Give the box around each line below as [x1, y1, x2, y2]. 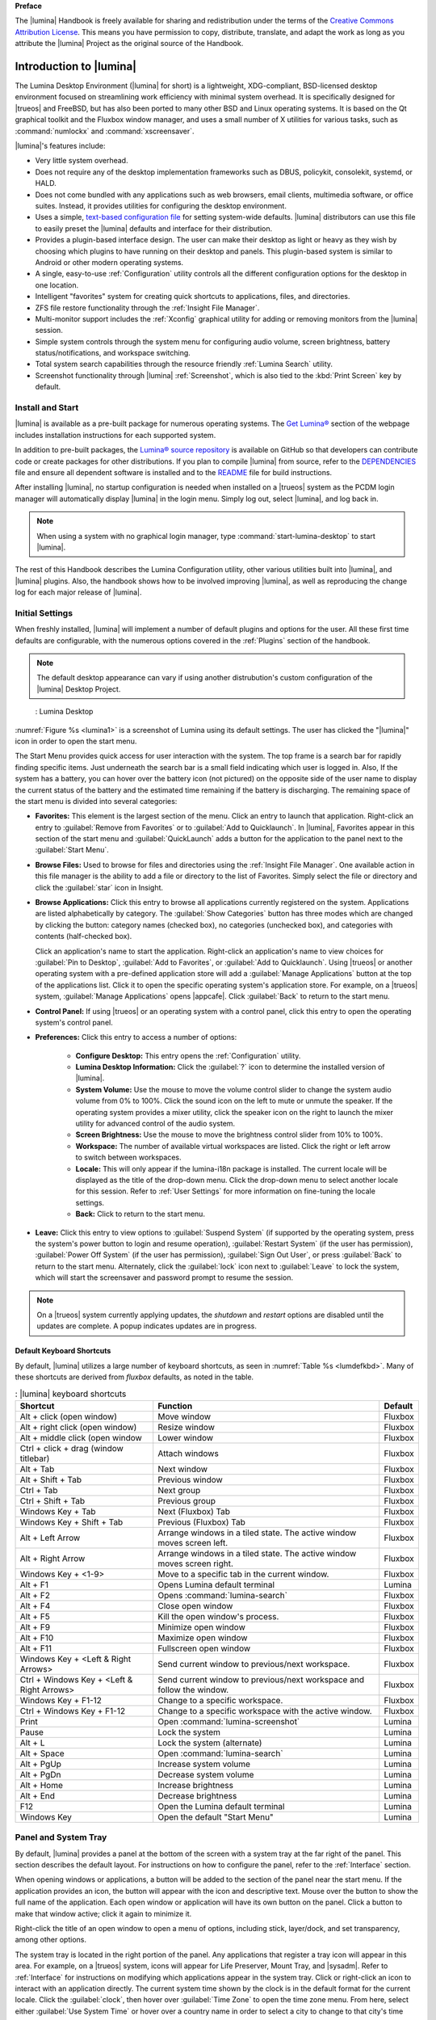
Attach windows [157, 1447, 220, 1458]
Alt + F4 [19, 1600, 51, 1611]
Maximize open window [157, 1632, 248, 1643]
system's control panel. [35, 1017, 113, 1027]
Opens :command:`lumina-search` [157, 1589, 288, 1601]
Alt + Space [19, 1748, 65, 1759]
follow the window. [157, 1684, 229, 1695]
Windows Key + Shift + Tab [19, 1516, 124, 1527]
